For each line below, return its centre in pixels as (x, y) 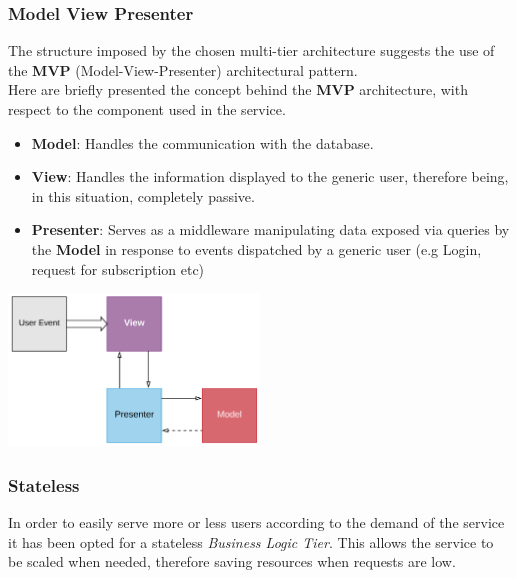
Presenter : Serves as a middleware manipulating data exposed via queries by (270, 229)
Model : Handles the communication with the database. (202, 142)
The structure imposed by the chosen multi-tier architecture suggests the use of (251, 50)
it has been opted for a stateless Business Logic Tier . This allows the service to (251, 541)
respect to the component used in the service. (147, 109)
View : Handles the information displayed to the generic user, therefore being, (270, 176)
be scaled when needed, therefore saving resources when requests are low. (232, 561)
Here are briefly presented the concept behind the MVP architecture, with (238, 89)
